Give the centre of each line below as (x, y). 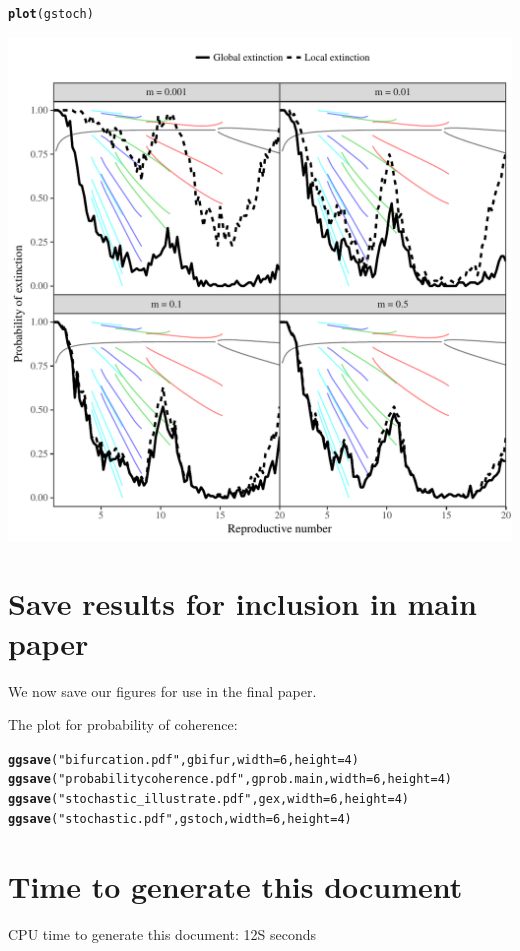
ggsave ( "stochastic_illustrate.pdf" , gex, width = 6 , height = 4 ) (209, 799)
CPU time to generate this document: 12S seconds (162, 933)
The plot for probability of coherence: (123, 724)
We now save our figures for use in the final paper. (162, 690)
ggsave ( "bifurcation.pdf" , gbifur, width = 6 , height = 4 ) (183, 759)
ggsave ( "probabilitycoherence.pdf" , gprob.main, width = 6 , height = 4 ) (230, 779)
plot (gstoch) (51, 14)
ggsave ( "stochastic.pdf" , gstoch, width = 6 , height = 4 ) (180, 818)
